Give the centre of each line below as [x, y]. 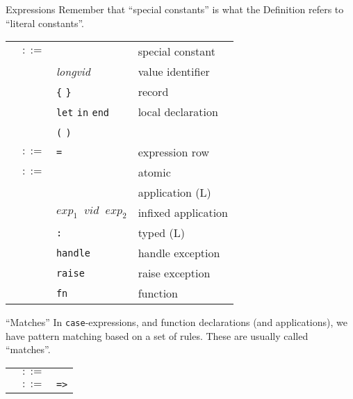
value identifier [174, 72]
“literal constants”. [45, 23]
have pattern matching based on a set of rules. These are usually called [157, 335]
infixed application [183, 213]
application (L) [174, 193]
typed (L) [161, 233]
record [153, 92]
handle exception [179, 253]
